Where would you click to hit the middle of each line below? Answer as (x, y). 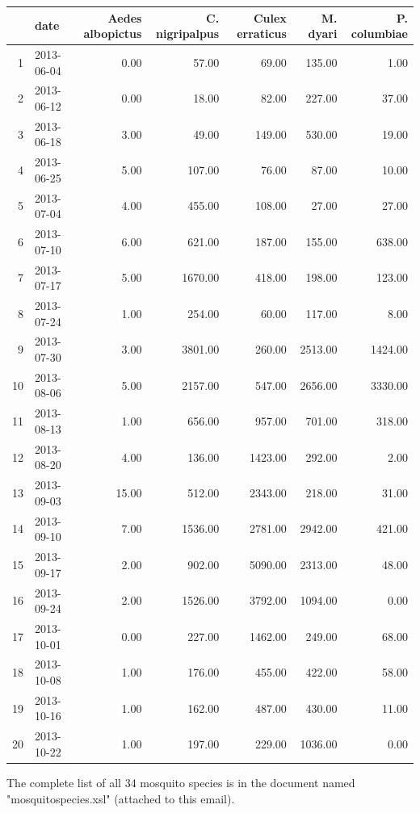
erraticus (262, 34)
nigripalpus (188, 34)
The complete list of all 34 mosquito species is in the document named (181, 782)
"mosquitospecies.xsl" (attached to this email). (121, 798)
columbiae (379, 34)
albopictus (113, 34)
